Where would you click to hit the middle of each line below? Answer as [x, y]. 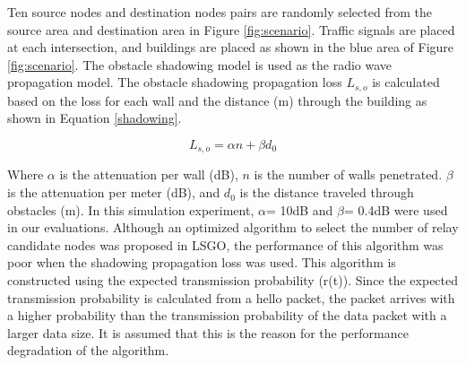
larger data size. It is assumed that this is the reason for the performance [208, 332]
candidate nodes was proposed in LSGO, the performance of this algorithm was [225, 244]
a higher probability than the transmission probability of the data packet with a [227, 315]
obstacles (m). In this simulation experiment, [131, 209]
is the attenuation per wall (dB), [149, 174]
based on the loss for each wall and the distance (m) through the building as [217, 100]
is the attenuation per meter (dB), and [114, 192]
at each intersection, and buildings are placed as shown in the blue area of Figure [231, 47]
